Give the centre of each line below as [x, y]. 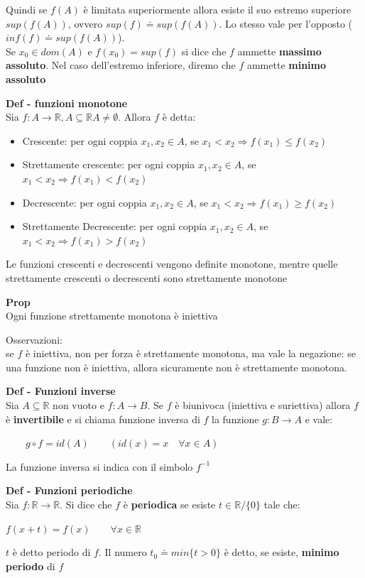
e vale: [319, 419]
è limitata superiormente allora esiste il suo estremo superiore [217, 9]
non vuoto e [78, 405]
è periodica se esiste [169, 505]
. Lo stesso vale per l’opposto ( [286, 23]
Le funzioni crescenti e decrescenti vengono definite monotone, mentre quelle [172, 264]
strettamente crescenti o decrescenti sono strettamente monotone [147, 277]
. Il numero [122, 552]
